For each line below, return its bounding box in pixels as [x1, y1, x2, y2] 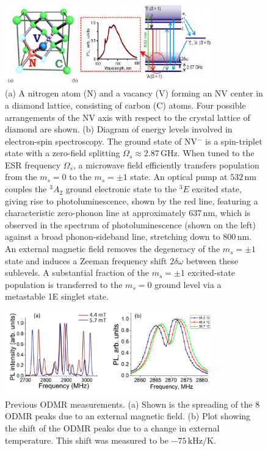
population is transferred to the [5, 278, 123, 290]
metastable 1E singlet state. [5, 290, 109, 303]
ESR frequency [5, 158, 61, 171]
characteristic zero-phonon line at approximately [5, 206, 186, 219]
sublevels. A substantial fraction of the [5, 266, 150, 279]
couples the [5, 182, 47, 195]
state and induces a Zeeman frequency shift [5, 254, 167, 267]
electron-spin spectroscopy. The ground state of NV [5, 134, 198, 147]
